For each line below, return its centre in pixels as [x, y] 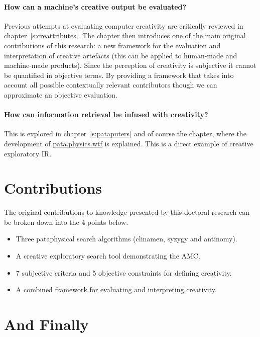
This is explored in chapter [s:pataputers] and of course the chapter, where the [125, 134]
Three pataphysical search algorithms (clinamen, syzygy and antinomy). [126, 239]
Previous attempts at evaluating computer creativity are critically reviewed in [124, 25]
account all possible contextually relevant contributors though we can [111, 85]
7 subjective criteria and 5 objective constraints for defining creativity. [124, 272]
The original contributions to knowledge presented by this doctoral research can [127, 212]
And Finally [46, 324]
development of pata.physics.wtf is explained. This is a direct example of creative [129, 143]
